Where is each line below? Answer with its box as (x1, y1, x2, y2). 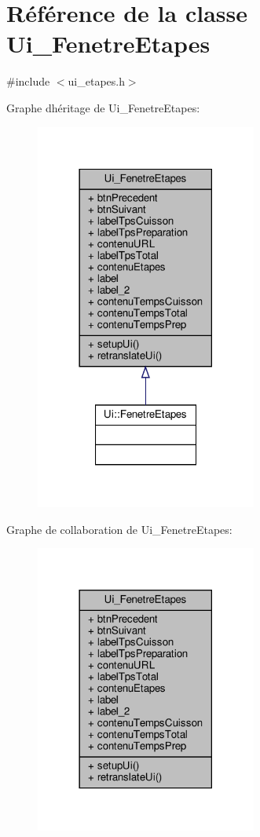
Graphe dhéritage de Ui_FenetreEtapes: (6, 99, 200, 115)
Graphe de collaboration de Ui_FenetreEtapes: (6, 521, 233, 537)
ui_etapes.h (68, 73, 125, 90)
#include (6, 73, 50, 90)
